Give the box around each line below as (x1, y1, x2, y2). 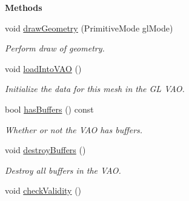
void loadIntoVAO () (5, 62, 82, 74)
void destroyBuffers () (5, 143, 86, 156)
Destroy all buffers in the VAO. (5, 163, 121, 176)
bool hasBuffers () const (5, 102, 94, 115)
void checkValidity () (5, 184, 82, 197)
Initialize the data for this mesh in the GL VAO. (5, 82, 185, 95)
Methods (5, 1, 42, 13)
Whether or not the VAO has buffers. (5, 123, 143, 136)
